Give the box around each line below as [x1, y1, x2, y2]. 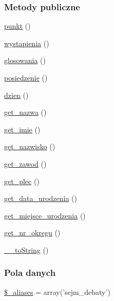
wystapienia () [4, 37, 49, 48]
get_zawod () [4, 158, 47, 169]
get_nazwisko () [4, 141, 55, 152]
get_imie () [4, 124, 41, 134]
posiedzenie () [4, 72, 48, 83]
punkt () [4, 21, 31, 31]
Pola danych [4, 266, 56, 279]
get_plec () [4, 175, 40, 186]
